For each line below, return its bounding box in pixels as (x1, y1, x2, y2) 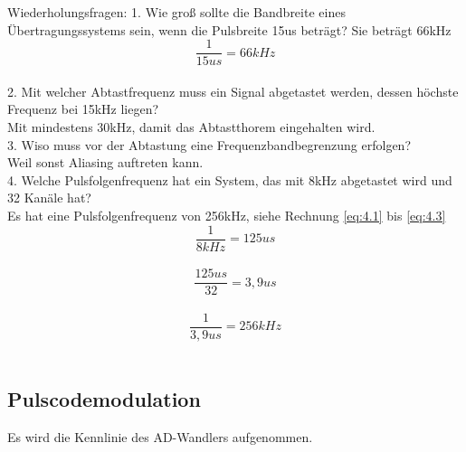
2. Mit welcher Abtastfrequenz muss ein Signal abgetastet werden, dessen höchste (7, 81, 459, 100)
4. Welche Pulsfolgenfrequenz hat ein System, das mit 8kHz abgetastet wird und (7, 170, 452, 189)
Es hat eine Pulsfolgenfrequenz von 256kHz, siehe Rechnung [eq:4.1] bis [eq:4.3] (7, 206, 446, 224)
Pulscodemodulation (7, 384, 201, 412)
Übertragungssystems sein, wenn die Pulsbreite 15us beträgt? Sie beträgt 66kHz (7, 20, 452, 39)
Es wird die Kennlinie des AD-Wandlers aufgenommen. (7, 427, 313, 446)
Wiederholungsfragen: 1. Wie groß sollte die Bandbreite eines (7, 3, 346, 21)
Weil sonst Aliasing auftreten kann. (7, 153, 204, 172)
